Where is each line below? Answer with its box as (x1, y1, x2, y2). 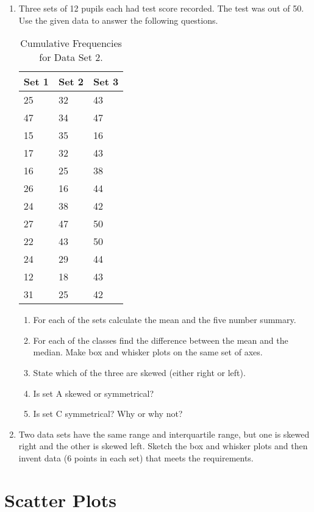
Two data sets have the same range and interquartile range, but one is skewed (18, 427, 310, 440)
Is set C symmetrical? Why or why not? (33, 407, 183, 420)
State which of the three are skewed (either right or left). (33, 366, 246, 379)
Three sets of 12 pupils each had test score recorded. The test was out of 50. (18, 2, 304, 14)
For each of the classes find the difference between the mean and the (33, 333, 288, 346)
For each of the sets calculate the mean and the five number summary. (33, 313, 296, 326)
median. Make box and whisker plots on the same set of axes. (33, 346, 263, 358)
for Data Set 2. (39, 50, 103, 65)
